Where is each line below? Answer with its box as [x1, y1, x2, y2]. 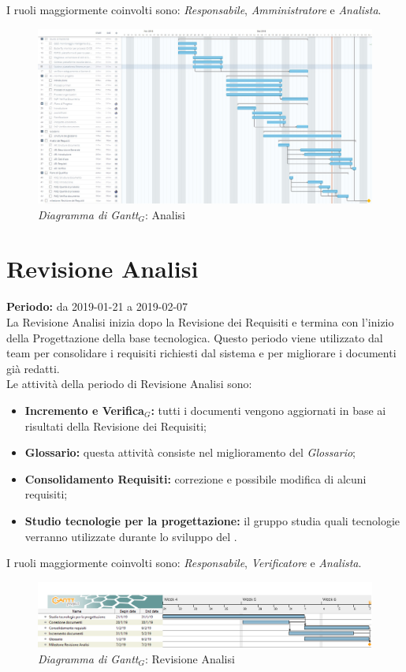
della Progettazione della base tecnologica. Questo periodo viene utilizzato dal [6, 329, 383, 345]
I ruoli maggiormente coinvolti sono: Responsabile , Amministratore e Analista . [6, 2, 382, 17]
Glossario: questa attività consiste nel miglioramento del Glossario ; [24, 444, 356, 461]
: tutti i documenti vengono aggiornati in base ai [151, 401, 386, 418]
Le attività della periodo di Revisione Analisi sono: [6, 375, 252, 392]
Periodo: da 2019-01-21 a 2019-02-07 [6, 298, 188, 315]
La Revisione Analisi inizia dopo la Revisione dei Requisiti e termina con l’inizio [6, 314, 394, 330]
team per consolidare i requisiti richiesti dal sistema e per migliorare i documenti [6, 345, 397, 361]
